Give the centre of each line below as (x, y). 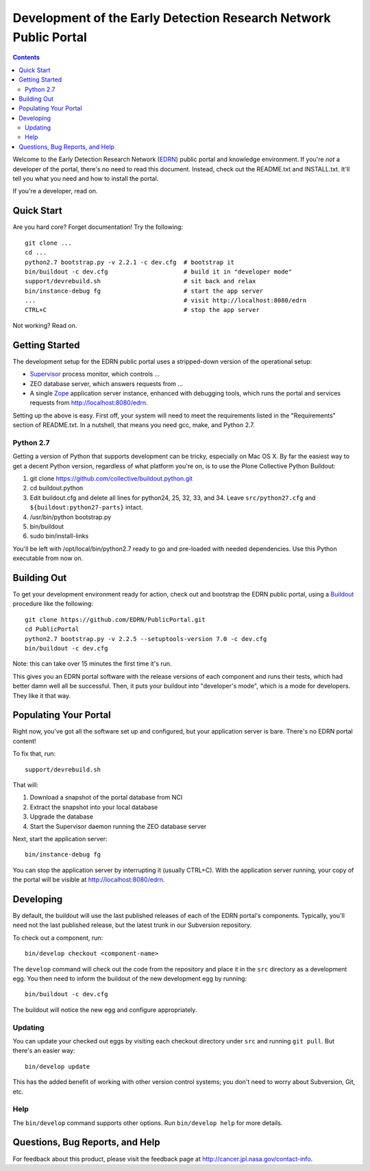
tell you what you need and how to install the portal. (86, 179)
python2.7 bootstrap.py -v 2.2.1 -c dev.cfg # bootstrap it (129, 262)
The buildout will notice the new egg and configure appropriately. (105, 1010)
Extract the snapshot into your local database (94, 807)
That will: (26, 785)
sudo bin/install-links (59, 536)
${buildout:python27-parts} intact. (86, 507)
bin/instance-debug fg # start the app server (144, 291)
